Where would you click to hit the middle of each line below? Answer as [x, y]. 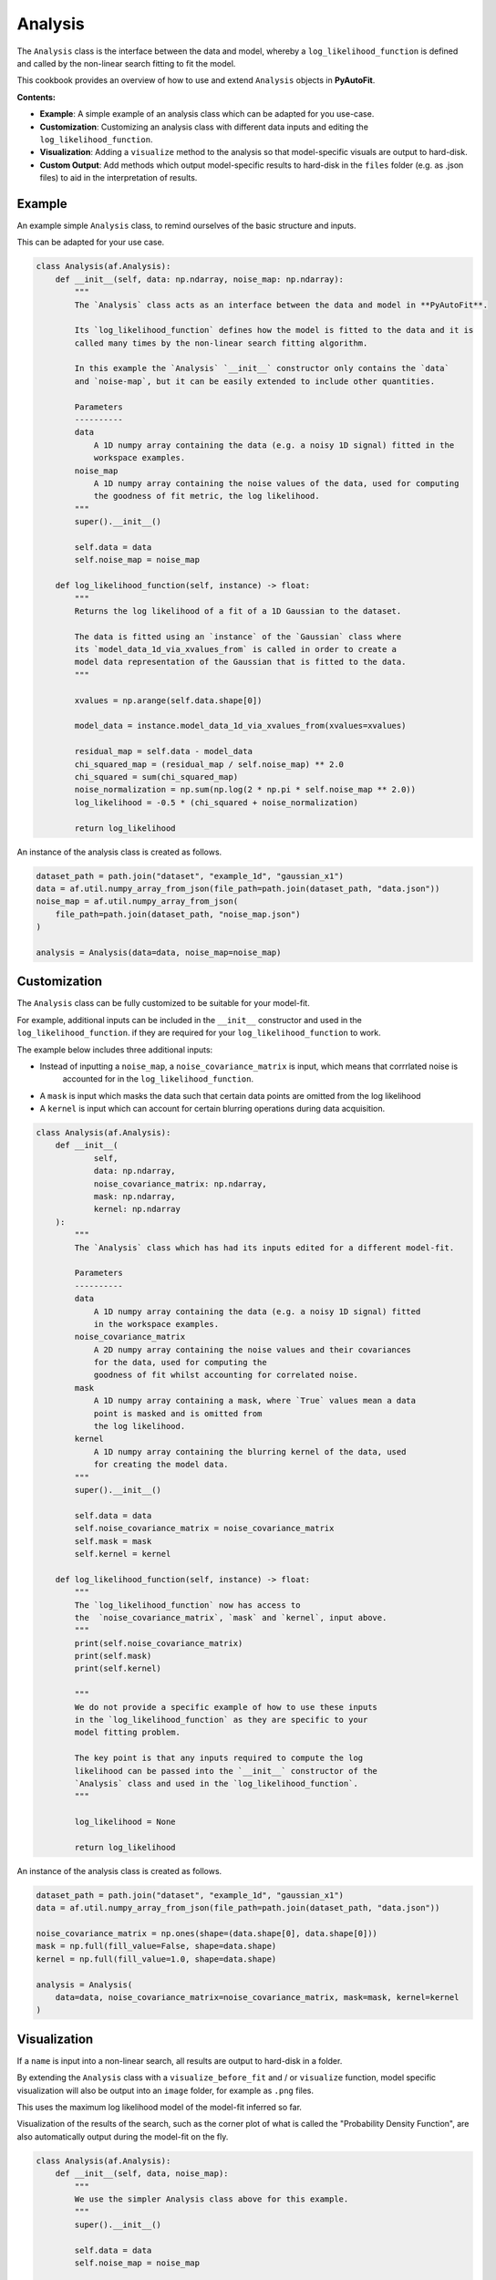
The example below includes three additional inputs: [115, 1050]
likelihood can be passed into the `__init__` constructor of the [226, 1771]
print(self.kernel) [118, 1669]
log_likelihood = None [125, 1822]
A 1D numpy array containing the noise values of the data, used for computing [276, 483]
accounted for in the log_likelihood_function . [158, 1079]
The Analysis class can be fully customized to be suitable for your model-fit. [163, 1003]
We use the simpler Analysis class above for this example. [212, 2199]
